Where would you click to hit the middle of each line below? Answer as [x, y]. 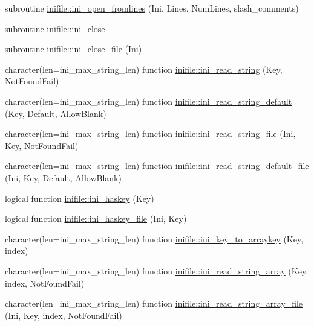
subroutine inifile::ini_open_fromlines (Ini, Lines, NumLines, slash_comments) [152, 8]
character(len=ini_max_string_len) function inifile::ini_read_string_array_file [154, 303]
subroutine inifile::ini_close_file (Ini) [74, 49]
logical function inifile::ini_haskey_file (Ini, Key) [96, 218]
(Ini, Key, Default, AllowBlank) [63, 177]
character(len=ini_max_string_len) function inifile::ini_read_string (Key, [144, 69]
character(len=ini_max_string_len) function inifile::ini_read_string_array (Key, [157, 271]
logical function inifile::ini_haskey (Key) [80, 198]
